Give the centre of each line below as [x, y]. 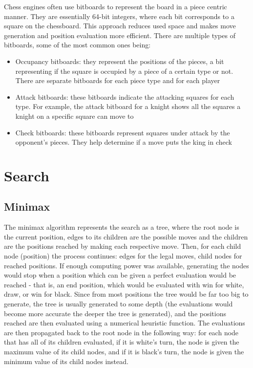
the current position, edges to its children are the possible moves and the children [126, 236]
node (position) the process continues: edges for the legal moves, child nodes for [123, 256]
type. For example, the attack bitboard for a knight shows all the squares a [128, 106]
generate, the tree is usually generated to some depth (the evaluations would [118, 304]
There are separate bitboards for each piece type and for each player [118, 80]
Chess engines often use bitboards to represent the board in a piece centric [116, 6]
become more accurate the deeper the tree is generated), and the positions [115, 313]
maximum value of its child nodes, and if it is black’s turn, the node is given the [124, 352]
